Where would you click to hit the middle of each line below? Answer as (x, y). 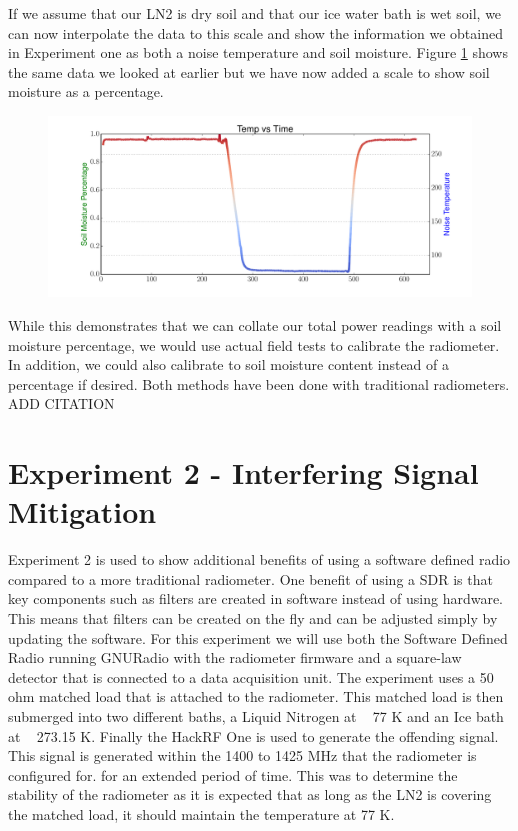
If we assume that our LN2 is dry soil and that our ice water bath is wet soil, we (255, 13)
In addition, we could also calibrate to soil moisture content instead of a (228, 364)
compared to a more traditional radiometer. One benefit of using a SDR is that (250, 578)
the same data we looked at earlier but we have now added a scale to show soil (249, 71)
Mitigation (82, 511)
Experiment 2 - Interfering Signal (243, 472)
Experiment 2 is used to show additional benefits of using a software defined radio (259, 559)
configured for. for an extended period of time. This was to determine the (233, 774)
